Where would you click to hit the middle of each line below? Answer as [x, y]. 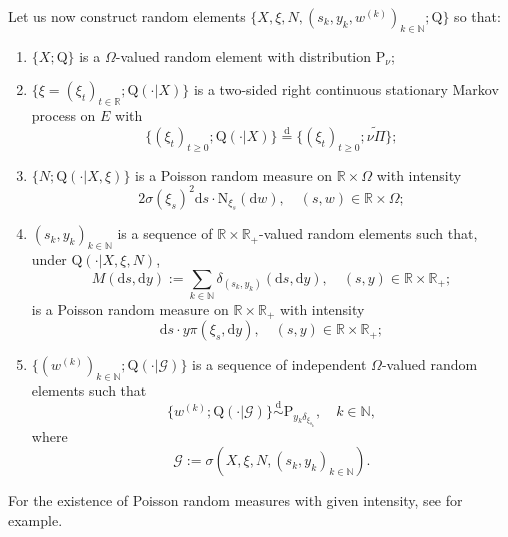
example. [35, 519]
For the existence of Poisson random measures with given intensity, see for [235, 500]
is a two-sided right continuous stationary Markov [346, 89]
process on [63, 115]
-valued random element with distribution [243, 55]
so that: [477, 16]
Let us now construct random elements [127, 16]
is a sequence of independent [279, 364]
